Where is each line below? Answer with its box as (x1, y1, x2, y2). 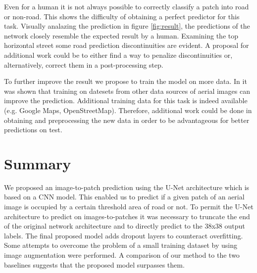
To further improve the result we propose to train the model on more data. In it (4, 76, 247, 86)
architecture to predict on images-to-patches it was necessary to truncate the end (4, 211, 250, 221)
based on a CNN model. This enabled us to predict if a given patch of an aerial (4, 192, 245, 202)
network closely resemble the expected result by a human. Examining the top (4, 30, 239, 40)
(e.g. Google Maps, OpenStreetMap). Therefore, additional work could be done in (4, 105, 252, 115)
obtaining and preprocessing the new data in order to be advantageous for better (4, 115, 250, 125)
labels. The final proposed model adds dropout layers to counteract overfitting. (4, 230, 243, 240)
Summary (4, 153, 71, 173)
